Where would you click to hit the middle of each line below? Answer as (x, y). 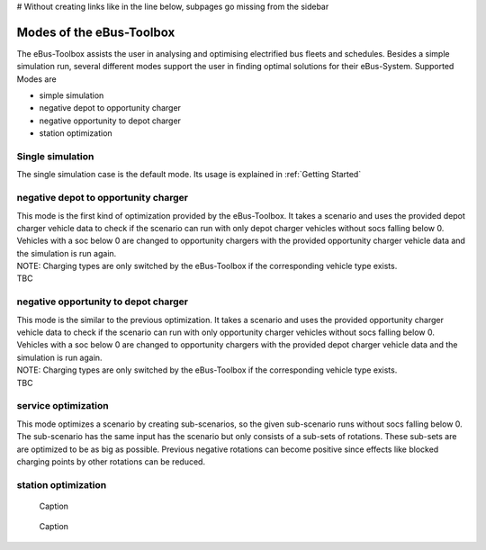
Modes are (37, 79)
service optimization (63, 406)
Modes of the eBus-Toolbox (96, 32)
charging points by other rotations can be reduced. (111, 461)
